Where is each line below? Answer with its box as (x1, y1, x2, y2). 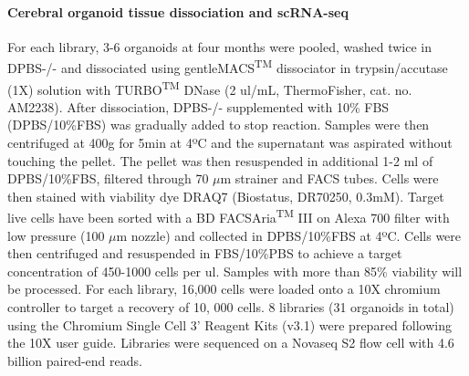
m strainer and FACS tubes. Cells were (220, 169, 439, 188)
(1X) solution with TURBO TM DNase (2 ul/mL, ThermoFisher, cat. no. (7, 77, 412, 99)
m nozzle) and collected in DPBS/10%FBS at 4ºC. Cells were (116, 225, 462, 245)
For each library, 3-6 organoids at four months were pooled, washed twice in (7, 37, 432, 56)
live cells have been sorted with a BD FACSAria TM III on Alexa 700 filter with (7, 205, 450, 227)
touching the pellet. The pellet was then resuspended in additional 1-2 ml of (7, 151, 433, 170)
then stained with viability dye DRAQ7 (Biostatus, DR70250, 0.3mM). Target (7, 186, 444, 205)
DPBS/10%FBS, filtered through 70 (7, 169, 209, 188)
